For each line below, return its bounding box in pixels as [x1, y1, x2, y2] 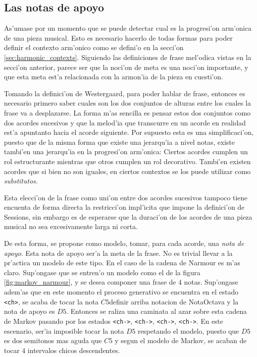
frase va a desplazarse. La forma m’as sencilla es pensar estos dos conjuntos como [4, 107, 251, 118]
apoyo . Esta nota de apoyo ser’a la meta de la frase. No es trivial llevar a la [4, 247, 233, 258]
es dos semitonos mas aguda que [4, 335, 102, 346]
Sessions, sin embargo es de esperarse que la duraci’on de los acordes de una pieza [4, 211, 253, 222]
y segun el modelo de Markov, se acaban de [114, 335, 247, 346]
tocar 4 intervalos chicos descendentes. [4, 345, 120, 355]
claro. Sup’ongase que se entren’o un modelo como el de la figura [4, 267, 201, 277]
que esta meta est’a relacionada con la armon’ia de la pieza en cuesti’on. [4, 71, 223, 82]
